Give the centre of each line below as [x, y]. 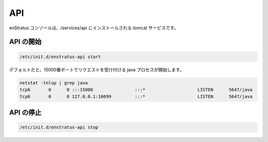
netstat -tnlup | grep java [54, 83]
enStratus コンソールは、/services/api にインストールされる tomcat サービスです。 [94, 28]
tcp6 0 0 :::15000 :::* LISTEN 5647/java [136, 90]
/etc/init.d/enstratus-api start [60, 57]
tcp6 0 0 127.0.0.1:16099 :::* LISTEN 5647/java [136, 97]
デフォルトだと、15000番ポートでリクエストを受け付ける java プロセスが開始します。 [97, 70]
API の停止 [25, 112]
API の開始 [25, 42]
